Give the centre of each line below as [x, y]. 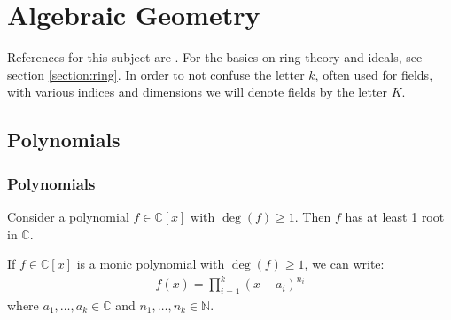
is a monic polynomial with [151, 264]
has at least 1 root [395, 216]
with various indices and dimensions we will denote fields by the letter [198, 92]
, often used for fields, [374, 74]
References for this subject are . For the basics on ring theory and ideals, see [215, 57]
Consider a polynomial [68, 216]
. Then [313, 216]
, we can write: [344, 264]
